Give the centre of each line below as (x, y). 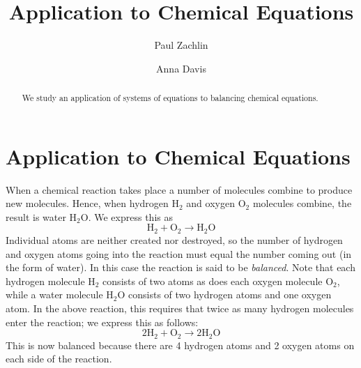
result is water (36, 216)
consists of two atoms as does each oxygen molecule (213, 281)
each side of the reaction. (59, 359)
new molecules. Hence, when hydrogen (87, 203)
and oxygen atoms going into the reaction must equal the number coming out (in (179, 253)
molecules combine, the (302, 203)
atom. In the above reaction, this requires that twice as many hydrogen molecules (180, 308)
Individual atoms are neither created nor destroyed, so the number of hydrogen (174, 239)
